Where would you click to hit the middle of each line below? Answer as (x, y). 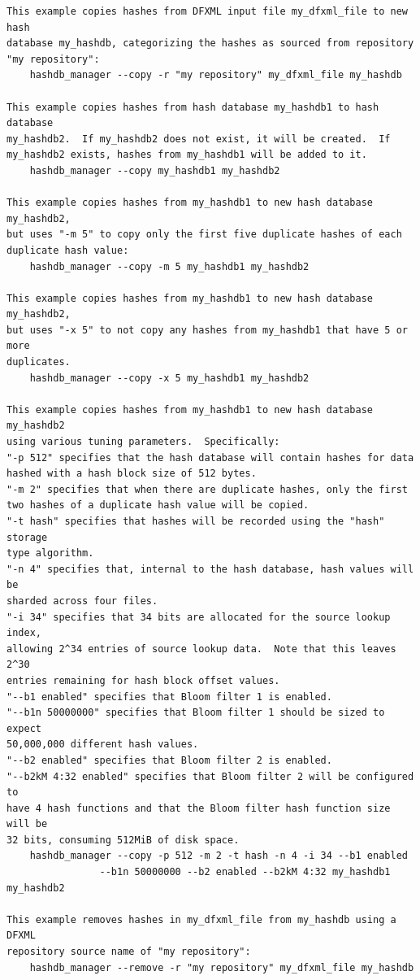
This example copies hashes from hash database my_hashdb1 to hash (193, 107)
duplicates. (39, 362)
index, (24, 633)
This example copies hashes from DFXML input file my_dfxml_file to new (207, 11)
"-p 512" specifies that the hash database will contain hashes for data (210, 457)
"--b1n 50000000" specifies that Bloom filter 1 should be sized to (196, 713)
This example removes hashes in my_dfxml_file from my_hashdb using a (201, 919)
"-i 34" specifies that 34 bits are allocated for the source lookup (199, 617)
